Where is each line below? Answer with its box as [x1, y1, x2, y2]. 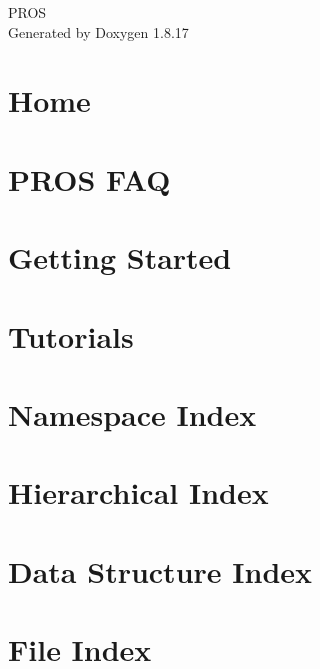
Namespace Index [8, 393, 257, 434]
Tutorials [8, 315, 134, 356]
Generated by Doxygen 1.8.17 [8, 21, 189, 42]
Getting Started [8, 237, 232, 278]
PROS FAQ [8, 158, 171, 199]
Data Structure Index [8, 550, 313, 591]
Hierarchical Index [8, 472, 269, 513]
